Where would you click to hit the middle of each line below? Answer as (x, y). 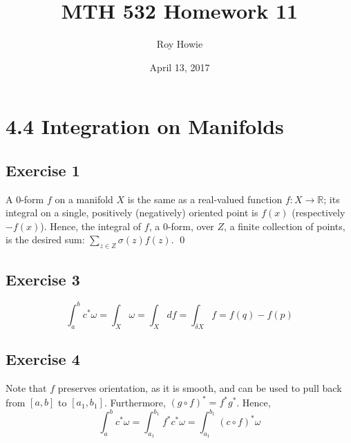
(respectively (319, 213)
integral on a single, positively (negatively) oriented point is (132, 213)
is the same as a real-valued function (205, 199)
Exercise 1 (43, 170)
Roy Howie (180, 44)
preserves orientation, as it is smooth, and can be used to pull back (200, 387)
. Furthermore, (135, 402)
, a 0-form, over (181, 226)
